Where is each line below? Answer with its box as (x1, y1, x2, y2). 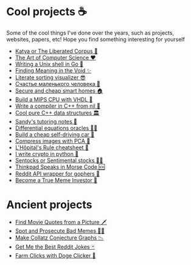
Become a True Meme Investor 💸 (15, 176, 97, 183)
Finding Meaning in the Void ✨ (15, 66, 92, 74)
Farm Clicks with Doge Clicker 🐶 (15, 252, 96, 259)
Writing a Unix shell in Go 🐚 (15, 60, 84, 68)
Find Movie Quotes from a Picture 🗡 (15, 218, 107, 225)
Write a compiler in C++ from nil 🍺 (15, 102, 100, 110)
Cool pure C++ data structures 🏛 (15, 109, 100, 116)
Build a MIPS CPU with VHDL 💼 (15, 96, 93, 103)
